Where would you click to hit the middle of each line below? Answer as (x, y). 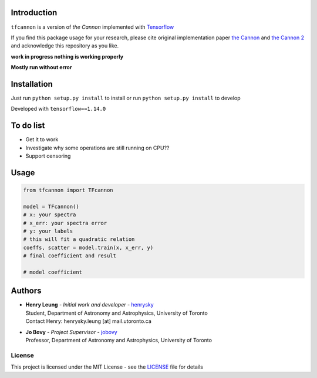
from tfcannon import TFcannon (68, 190)
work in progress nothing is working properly (67, 56)
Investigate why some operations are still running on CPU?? (97, 148)
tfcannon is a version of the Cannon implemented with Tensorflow (92, 27)
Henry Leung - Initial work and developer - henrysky (90, 305)
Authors (26, 291)
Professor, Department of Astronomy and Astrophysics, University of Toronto (119, 340)
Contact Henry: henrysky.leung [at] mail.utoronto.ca (89, 321)
